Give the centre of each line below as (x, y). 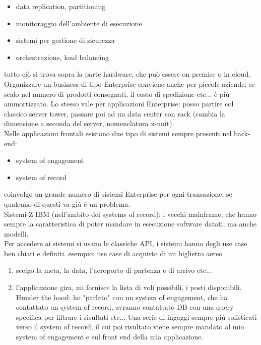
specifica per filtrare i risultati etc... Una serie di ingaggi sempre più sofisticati (136, 317)
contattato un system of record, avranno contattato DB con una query (125, 307)
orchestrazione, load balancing (62, 57)
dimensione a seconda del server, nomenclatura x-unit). (89, 123)
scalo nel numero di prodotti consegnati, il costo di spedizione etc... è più (117, 94)
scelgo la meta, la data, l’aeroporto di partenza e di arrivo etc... (114, 270)
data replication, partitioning (61, 6)
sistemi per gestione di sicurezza (65, 40)
